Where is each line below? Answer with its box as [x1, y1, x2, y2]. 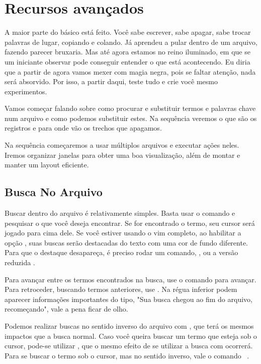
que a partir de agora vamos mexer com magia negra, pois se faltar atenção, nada [5, 66, 256, 77]
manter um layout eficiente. [5, 159, 89, 170]
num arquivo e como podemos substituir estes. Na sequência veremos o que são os [5, 112, 257, 123]
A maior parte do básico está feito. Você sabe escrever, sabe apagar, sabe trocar [5, 27, 251, 37]
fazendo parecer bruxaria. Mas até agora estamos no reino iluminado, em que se [5, 46, 250, 57]
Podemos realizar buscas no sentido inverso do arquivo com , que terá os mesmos [5, 320, 254, 331]
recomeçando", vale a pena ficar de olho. [5, 304, 128, 314]
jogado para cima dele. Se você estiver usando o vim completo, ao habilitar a [5, 227, 241, 238]
